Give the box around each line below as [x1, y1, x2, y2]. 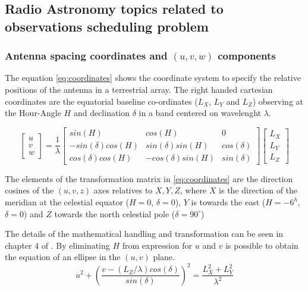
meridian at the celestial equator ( [5, 196, 129, 208]
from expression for [122, 239, 193, 251]
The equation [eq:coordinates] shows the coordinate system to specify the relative [5, 71, 301, 84]
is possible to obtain [225, 239, 298, 251]
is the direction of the [219, 184, 298, 196]
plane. [153, 251, 175, 263]
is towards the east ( [191, 196, 266, 208]
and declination [73, 107, 130, 119]
